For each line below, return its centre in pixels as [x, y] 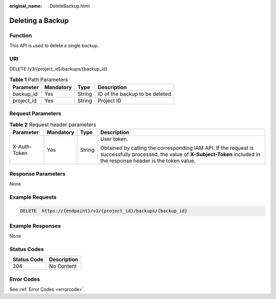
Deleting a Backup [39, 20]
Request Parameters [35, 113]
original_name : [26, 6]
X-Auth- [22, 147]
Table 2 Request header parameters [53, 124]
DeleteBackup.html [70, 6]
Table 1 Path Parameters [39, 79]
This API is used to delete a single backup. [54, 45]
